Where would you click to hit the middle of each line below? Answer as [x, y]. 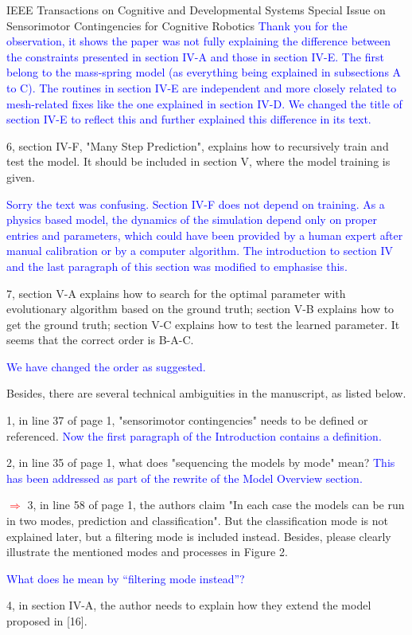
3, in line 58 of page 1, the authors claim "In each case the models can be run [216, 505]
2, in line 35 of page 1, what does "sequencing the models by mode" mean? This [201, 463]
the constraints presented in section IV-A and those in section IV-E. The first [195, 56]
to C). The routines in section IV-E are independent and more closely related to [202, 87]
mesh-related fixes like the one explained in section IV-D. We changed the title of [204, 103]
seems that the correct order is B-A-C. [100, 340]
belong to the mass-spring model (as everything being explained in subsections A [204, 72]
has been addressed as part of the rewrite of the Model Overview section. [185, 478]
